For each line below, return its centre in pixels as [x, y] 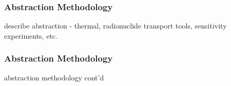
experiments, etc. [31, 35]
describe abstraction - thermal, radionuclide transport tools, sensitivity [115, 26]
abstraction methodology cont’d [54, 77]
